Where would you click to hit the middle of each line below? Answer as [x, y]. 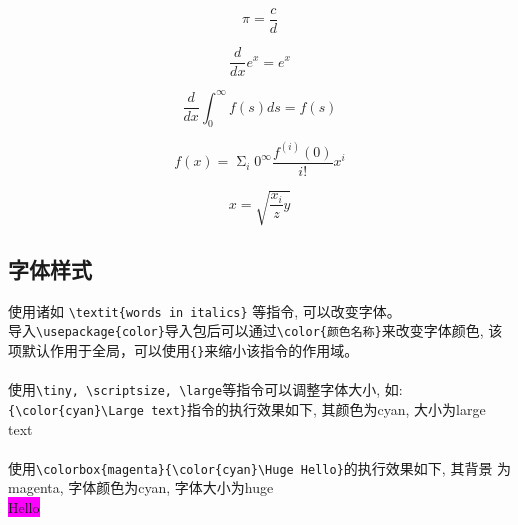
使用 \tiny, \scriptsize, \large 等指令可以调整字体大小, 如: [205, 389]
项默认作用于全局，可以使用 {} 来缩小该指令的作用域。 [183, 349]
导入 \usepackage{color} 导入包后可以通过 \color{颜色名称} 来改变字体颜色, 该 [255, 330]
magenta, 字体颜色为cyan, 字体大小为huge [141, 487]
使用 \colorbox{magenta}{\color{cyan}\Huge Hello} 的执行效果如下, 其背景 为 [260, 467]
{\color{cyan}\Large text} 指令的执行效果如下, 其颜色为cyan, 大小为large [247, 408]
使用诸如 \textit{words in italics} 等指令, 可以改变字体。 [204, 310]
